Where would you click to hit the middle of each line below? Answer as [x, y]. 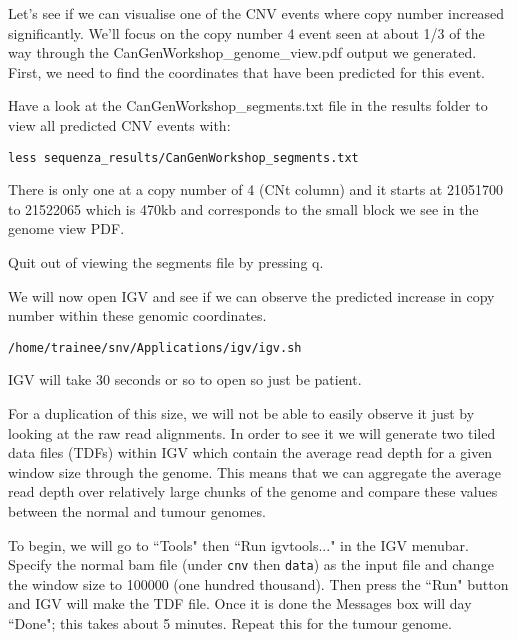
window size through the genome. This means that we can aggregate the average [254, 471]
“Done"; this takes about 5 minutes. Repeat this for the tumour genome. [230, 623]
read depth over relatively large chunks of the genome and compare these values [253, 491]
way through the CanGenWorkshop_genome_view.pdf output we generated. [242, 52]
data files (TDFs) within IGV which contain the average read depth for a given [250, 452]
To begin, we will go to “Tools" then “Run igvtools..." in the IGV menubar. [238, 544]
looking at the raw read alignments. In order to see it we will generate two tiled [252, 432]
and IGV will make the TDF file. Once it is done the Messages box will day [240, 603]
